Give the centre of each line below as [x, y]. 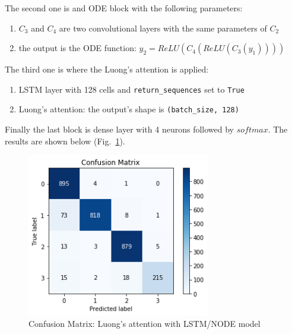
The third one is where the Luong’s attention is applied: [107, 69]
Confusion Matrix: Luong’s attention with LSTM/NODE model [145, 324]
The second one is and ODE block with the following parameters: [124, 8]
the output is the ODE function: [77, 48]
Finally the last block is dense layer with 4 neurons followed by [119, 129]
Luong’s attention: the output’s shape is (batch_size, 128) [129, 109]
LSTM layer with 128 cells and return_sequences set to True [131, 89]
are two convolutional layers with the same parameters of [163, 28]
